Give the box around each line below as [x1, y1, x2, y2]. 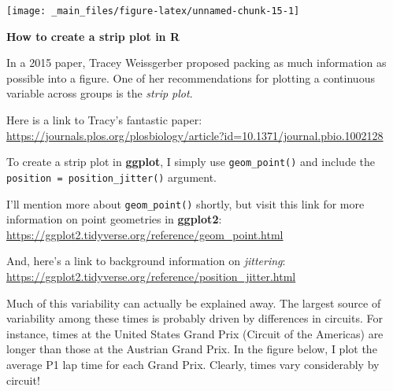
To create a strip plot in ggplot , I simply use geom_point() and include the [6, 153, 375, 170]
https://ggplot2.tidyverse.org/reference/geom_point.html [6, 226, 284, 242]
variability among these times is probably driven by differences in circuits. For [6, 310, 383, 326]
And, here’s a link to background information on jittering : [6, 253, 286, 269]
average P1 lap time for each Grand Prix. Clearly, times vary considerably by [6, 356, 380, 372]
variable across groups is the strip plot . [6, 85, 193, 101]
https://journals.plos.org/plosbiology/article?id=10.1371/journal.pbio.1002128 [6, 127, 384, 143]
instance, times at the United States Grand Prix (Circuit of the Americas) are [6, 325, 384, 341]
